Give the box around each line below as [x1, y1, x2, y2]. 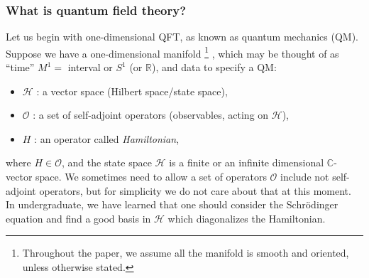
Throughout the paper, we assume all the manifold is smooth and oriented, [22, 245, 349, 260]
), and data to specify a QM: [151, 60, 277, 75]
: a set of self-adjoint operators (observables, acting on [33, 107, 269, 122]
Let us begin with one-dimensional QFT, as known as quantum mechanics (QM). [6, 29, 358, 44]
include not [280, 169, 329, 184]
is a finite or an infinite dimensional [169, 155, 324, 170]
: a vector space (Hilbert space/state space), [36, 83, 228, 98]
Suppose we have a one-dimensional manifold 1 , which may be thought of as [6, 43, 339, 60]
